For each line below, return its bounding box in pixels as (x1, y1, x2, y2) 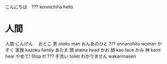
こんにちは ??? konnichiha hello (5, 4, 74, 9)
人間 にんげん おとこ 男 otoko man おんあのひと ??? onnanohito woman (5, 40, 156, 46)
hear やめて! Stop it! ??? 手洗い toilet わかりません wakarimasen (5, 53, 136, 59)
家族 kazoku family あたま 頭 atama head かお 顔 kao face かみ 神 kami (15, 46, 161, 53)
